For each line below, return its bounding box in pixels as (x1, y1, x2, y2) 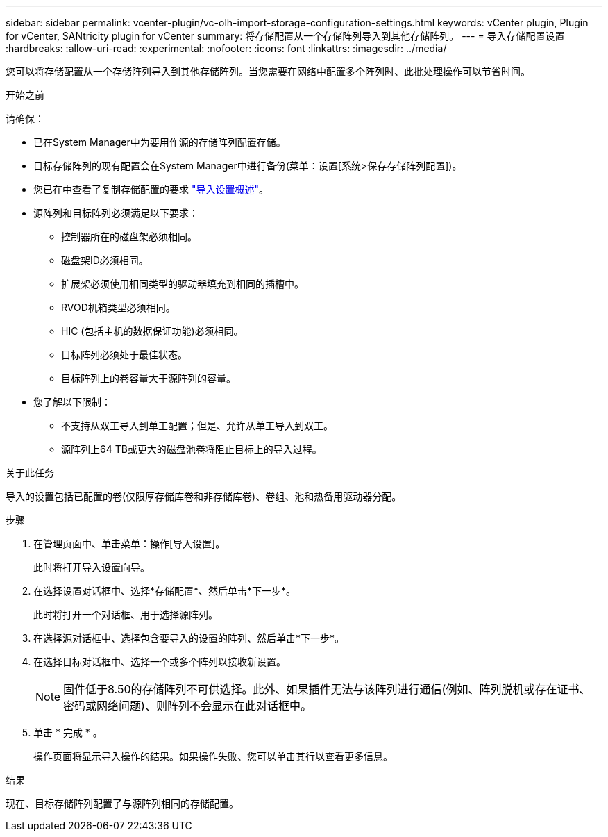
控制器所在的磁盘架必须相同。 (61, 231, 197, 242)
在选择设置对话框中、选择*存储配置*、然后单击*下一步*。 (33, 585, 296, 597)
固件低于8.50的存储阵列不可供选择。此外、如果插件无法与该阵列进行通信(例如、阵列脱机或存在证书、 (63, 682, 591, 696)
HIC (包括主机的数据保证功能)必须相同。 (61, 325, 244, 337)
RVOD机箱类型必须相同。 (61, 301, 176, 313)
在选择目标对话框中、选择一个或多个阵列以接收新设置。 (33, 656, 286, 668)
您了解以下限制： (33, 396, 111, 408)
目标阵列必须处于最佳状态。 (61, 349, 187, 361)
